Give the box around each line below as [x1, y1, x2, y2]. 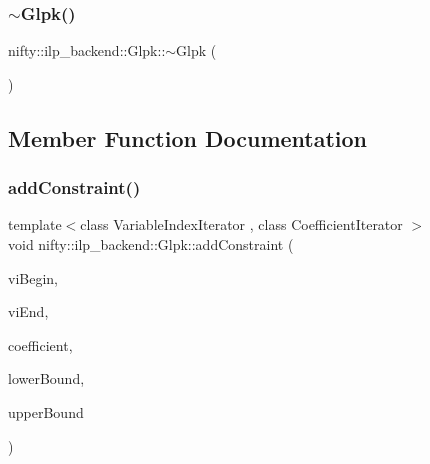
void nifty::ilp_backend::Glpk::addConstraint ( [8, 234, 294, 254]
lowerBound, [8, 368, 85, 389]
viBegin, [8, 267, 58, 288]
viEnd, [8, 301, 49, 322]
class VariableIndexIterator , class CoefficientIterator [80, 214, 403, 235]
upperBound [8, 401, 84, 422]
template [8, 214, 62, 235]
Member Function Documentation [8, 122, 368, 153]
